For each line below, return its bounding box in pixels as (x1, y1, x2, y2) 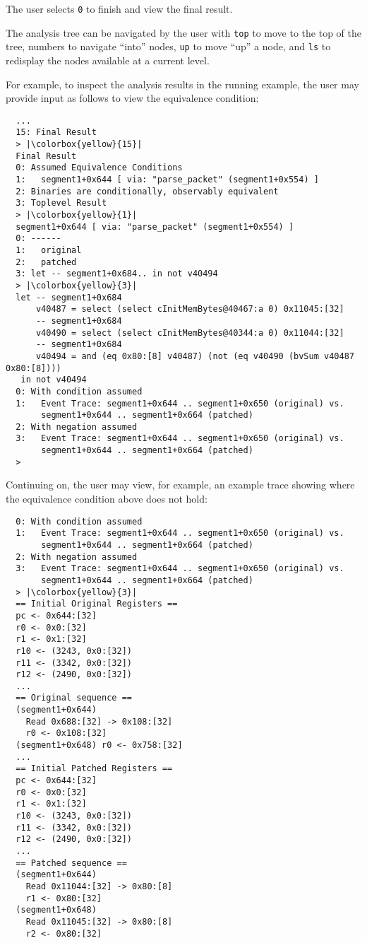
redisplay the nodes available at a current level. (6, 52, 210, 67)
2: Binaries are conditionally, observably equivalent (16, 186, 279, 197)
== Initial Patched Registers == (16, 763, 173, 774)
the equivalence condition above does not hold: (6, 491, 207, 506)
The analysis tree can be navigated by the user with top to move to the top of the (6, 25, 361, 40)
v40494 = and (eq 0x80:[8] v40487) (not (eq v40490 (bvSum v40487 (35, 351, 354, 361)
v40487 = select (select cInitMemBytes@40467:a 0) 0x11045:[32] (35, 304, 344, 315)
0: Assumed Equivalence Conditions (16, 163, 183, 173)
